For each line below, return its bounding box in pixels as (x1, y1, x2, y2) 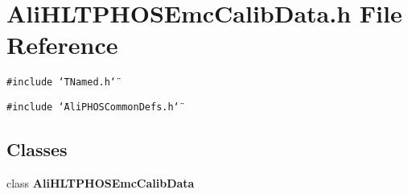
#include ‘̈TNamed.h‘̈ (6, 76, 117, 89)
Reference (6, 28, 118, 61)
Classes (6, 137, 68, 162)
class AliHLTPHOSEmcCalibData (6, 174, 195, 191)
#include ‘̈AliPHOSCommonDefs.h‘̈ (6, 101, 179, 113)
